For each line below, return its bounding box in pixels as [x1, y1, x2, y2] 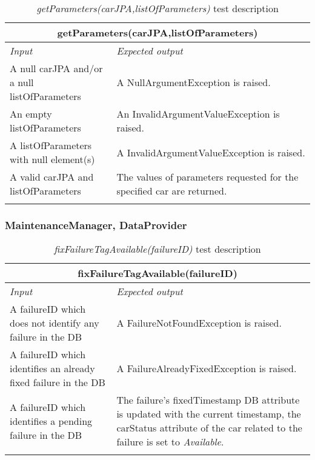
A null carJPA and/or [10, 61, 103, 75]
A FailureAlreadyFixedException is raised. [116, 361, 297, 376]
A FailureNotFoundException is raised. [116, 316, 282, 330]
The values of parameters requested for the [116, 170, 299, 184]
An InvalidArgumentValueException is [116, 107, 280, 121]
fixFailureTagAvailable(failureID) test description [54, 242, 261, 256]
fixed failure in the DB [10, 375, 105, 390]
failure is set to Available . [116, 435, 224, 449]
